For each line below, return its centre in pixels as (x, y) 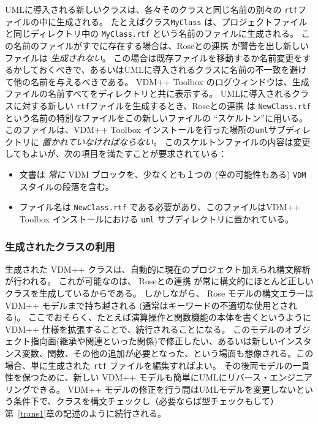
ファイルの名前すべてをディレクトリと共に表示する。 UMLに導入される (148, 93)
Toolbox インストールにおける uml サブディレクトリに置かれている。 (156, 218)
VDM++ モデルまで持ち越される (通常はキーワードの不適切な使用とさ (147, 305)
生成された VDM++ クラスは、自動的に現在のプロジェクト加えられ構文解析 (158, 269)
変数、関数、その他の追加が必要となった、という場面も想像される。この (168, 353)
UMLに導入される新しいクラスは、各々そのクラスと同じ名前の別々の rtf (151, 9)
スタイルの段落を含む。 (66, 186)
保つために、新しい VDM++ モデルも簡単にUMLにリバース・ (146, 377)
